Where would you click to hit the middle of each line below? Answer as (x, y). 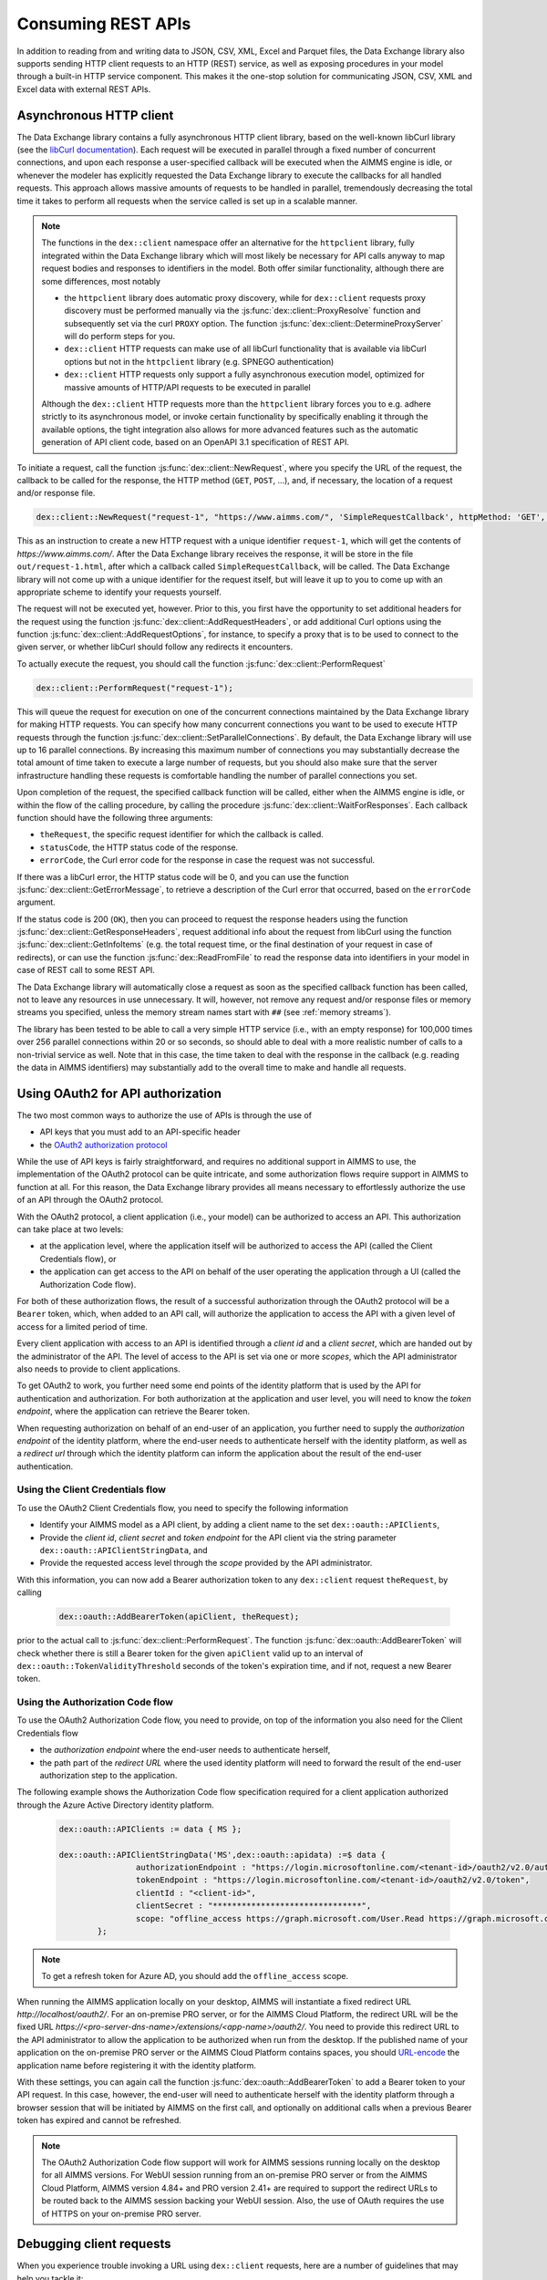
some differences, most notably (101, 281)
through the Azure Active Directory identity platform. (115, 1805)
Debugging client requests (94, 2244)
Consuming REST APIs (104, 24)
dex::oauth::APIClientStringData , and (124, 1549)
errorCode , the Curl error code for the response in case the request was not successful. (207, 860)
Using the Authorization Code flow (95, 1703)
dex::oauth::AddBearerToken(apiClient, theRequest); (179, 1617)
